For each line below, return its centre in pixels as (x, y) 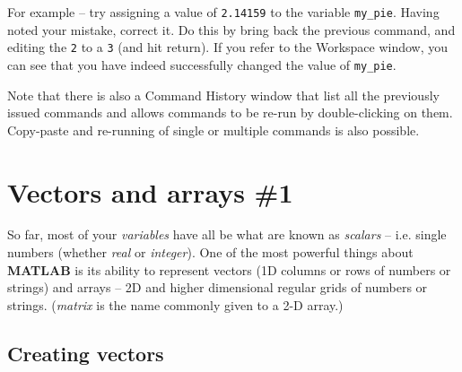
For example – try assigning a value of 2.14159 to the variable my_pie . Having (223, 12)
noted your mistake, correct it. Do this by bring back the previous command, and (231, 29)
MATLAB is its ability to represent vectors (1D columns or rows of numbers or (229, 269)
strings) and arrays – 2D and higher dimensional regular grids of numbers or (218, 287)
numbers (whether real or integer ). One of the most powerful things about (210, 252)
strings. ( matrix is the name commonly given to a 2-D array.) (175, 304)
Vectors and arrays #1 (150, 191)
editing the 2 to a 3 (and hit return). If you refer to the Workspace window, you (228, 47)
